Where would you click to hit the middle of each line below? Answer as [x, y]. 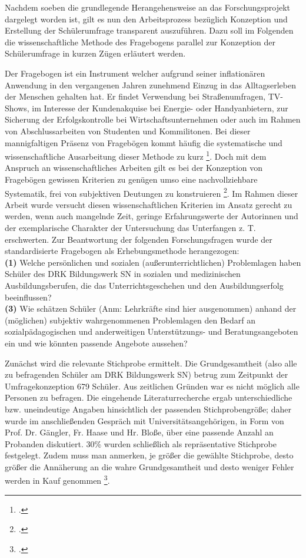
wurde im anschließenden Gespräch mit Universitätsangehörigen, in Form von [144, 420]
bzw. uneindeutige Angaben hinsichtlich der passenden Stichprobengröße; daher [148, 409]
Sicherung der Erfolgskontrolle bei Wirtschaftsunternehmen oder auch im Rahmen [153, 119]
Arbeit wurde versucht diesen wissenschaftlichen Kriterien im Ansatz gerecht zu [149, 204]
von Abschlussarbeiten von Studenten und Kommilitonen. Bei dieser [128, 131]
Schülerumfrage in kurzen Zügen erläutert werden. [95, 53]
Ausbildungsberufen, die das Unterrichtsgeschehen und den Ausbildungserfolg [144, 285]
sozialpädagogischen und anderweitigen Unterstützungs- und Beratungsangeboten [152, 331]
